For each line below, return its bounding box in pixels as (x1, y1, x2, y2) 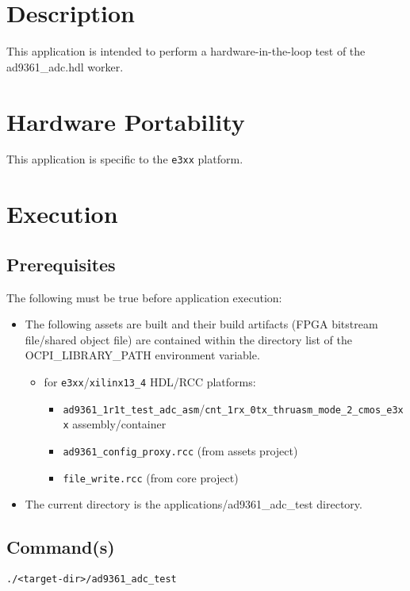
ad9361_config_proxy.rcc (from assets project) (63, 443, 298, 459)
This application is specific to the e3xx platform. (6, 151, 243, 167)
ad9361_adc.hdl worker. (6, 58, 124, 75)
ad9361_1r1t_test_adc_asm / (63, 400, 205, 416)
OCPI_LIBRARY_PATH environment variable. (25, 347, 260, 363)
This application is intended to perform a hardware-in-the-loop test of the (6, 43, 366, 59)
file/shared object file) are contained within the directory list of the (25, 331, 352, 347)
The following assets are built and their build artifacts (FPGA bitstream (25, 316, 378, 332)
